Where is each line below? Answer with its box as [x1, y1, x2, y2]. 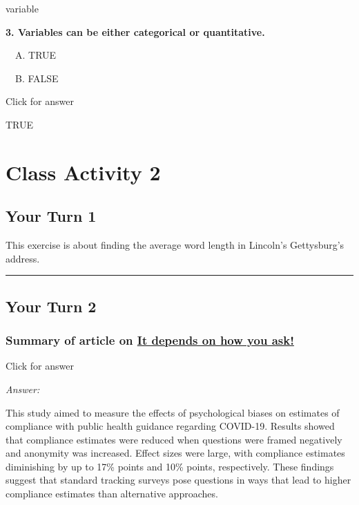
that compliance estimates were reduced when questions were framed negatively [6, 432, 342, 446]
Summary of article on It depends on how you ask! [6, 332, 294, 349]
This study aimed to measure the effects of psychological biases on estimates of [6, 405, 340, 419]
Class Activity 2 [6, 158, 161, 186]
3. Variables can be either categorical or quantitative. [6, 24, 265, 39]
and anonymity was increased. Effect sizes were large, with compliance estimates [6, 446, 345, 460]
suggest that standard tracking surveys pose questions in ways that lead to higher [6, 473, 351, 487]
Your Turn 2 [6, 295, 97, 316]
